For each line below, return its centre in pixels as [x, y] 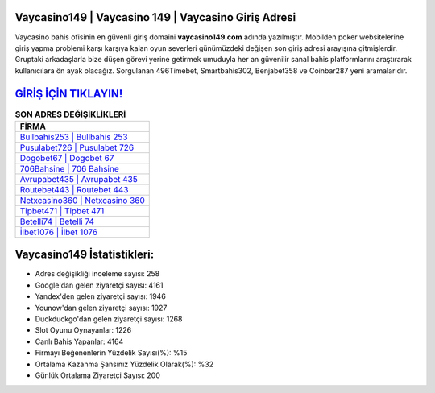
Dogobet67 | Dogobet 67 [67, 158]
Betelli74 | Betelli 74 [57, 221]
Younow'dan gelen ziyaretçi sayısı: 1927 [101, 308]
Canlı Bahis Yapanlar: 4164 [79, 341]
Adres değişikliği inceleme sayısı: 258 [97, 274]
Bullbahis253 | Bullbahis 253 [74, 137]
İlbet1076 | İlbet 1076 [59, 232]
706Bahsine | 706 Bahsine [70, 168]
